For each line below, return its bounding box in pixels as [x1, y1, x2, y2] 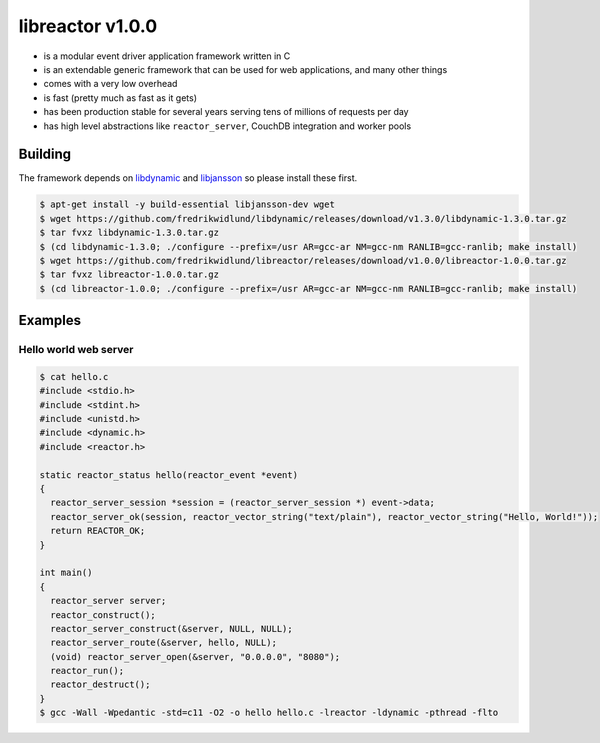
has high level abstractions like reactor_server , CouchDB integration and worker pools [43, 120, 412, 132]
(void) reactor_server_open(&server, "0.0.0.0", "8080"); [50, 651, 341, 662]
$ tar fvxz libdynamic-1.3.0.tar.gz [39, 227, 220, 239]
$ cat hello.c [39, 371, 109, 382]
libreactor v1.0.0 [18, 15, 158, 37]
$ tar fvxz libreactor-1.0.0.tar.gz [39, 269, 220, 280]
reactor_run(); [50, 665, 125, 677]
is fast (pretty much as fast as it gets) [43, 91, 198, 104]
